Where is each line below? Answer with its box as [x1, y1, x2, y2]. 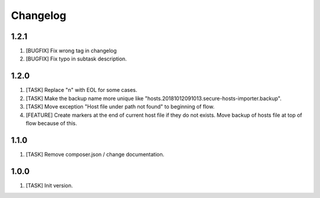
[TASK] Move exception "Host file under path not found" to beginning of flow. [25, 103, 215, 110]
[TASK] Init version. [25, 181, 73, 189]
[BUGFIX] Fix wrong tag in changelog [25, 47, 117, 55]
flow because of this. [25, 119, 77, 127]
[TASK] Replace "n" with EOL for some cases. [25, 87, 137, 94]
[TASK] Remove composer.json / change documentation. [25, 151, 165, 158]
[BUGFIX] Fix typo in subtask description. [25, 55, 127, 62]
